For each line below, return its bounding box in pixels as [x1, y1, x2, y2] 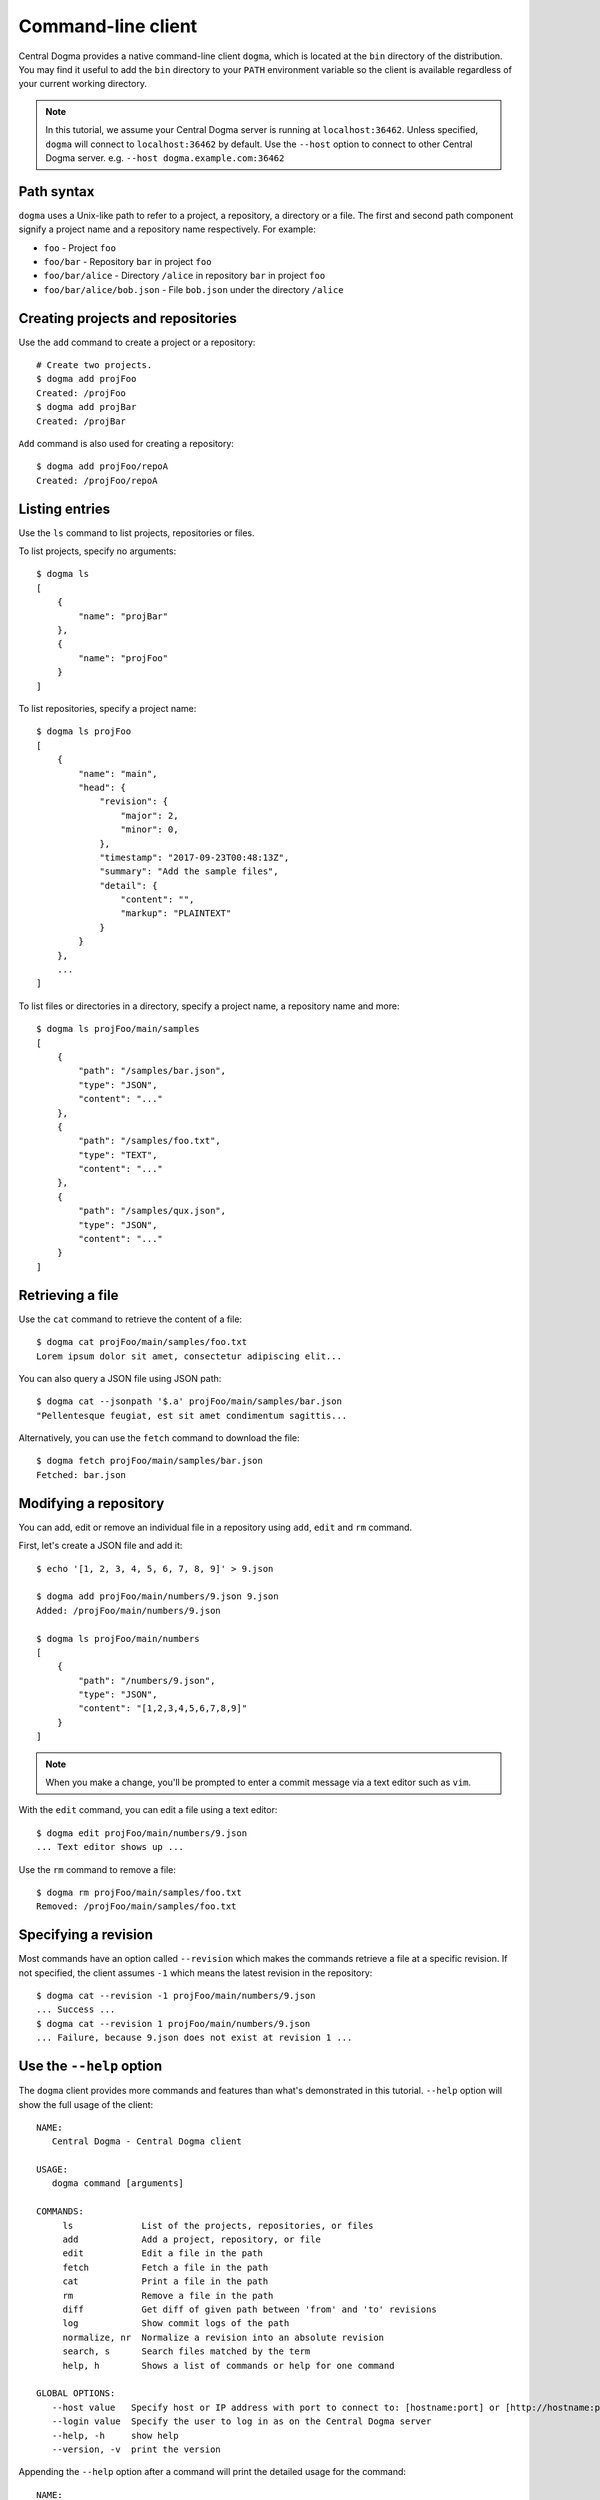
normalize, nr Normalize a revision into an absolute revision [62, 2331, 385, 2343]
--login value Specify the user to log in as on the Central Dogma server [51, 2416, 432, 2427]
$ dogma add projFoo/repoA [36, 461, 169, 472]
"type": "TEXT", [78, 1149, 158, 1160]
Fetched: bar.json [36, 1469, 127, 1480]
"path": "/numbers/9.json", [78, 1675, 216, 1686]
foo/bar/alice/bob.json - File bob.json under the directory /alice [43, 283, 344, 295]
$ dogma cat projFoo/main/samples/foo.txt [36, 1336, 248, 1348]
